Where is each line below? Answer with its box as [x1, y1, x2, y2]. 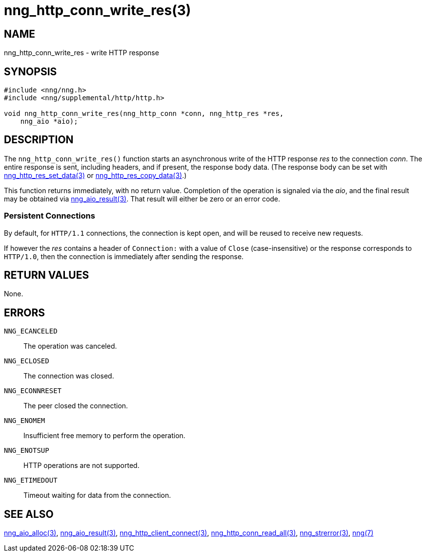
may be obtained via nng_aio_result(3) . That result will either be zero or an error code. [4, 194, 281, 203]
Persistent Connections [4, 211, 95, 221]
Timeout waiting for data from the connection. [23, 491, 171, 500]
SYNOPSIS [4, 65, 57, 78]
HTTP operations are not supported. [23, 461, 140, 470]
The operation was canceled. [23, 342, 117, 351]
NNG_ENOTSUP [4, 446, 49, 455]
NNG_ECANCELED [4, 327, 58, 335]
